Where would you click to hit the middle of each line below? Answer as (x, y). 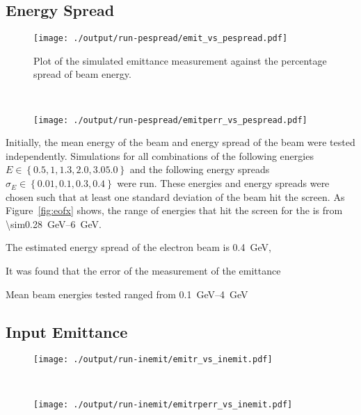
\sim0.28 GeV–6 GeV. (54, 223)
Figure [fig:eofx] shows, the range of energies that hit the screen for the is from (174, 210)
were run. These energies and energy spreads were (223, 183)
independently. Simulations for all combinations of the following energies (160, 155)
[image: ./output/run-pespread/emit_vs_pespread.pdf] (161, 39)
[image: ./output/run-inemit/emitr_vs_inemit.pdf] (153, 360)
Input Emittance (67, 331)
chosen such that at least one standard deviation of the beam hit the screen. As (175, 196)
